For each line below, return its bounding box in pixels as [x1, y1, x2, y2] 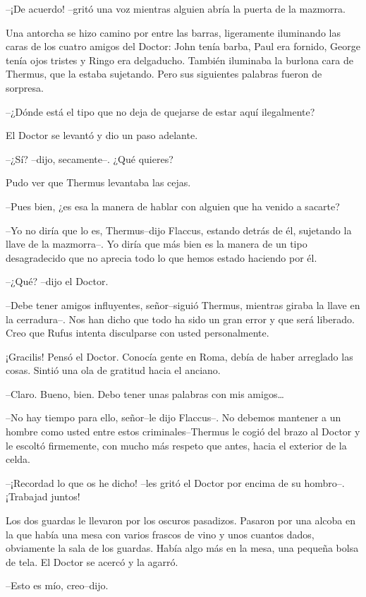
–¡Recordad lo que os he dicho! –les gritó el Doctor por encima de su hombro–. [6, 475, 345, 490]
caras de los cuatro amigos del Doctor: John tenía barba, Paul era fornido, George [6, 39, 360, 54]
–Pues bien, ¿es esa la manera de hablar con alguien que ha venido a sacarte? [6, 198, 340, 213]
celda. [6, 452, 30, 466]
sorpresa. [6, 80, 44, 95]
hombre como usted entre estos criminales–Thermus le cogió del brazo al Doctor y [6, 424, 360, 439]
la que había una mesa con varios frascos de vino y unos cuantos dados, [6, 526, 315, 541]
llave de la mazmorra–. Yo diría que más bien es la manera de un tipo [6, 236, 307, 251]
